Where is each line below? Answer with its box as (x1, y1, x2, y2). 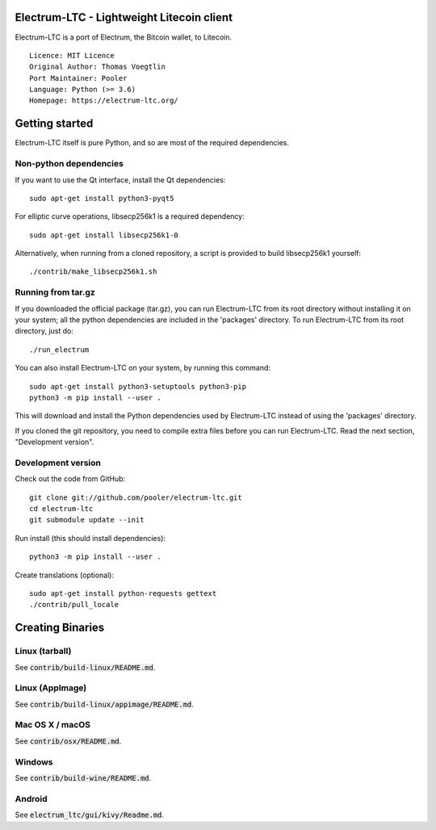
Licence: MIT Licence (29, 51, 115, 60)
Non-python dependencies (15, 158, 124, 170)
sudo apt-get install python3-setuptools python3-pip (29, 382, 246, 391)
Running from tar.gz (15, 287, 96, 298)
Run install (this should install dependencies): (15, 533, 166, 543)
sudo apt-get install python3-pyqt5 (29, 194, 174, 203)
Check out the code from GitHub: (15, 474, 126, 484)
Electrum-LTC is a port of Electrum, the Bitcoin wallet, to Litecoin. (15, 32, 233, 42)
